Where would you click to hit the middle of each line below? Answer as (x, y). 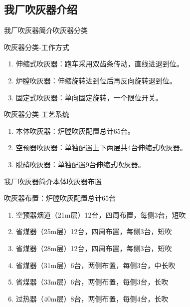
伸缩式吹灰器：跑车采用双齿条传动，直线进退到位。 (99, 64)
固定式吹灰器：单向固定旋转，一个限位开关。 (89, 97)
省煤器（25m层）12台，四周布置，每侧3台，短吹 (94, 231)
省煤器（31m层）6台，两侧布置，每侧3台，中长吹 (95, 265)
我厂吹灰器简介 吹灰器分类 (46, 30)
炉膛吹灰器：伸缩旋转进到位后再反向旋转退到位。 (96, 80)
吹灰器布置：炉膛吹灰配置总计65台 (60, 198)
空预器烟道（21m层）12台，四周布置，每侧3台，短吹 (101, 214)
